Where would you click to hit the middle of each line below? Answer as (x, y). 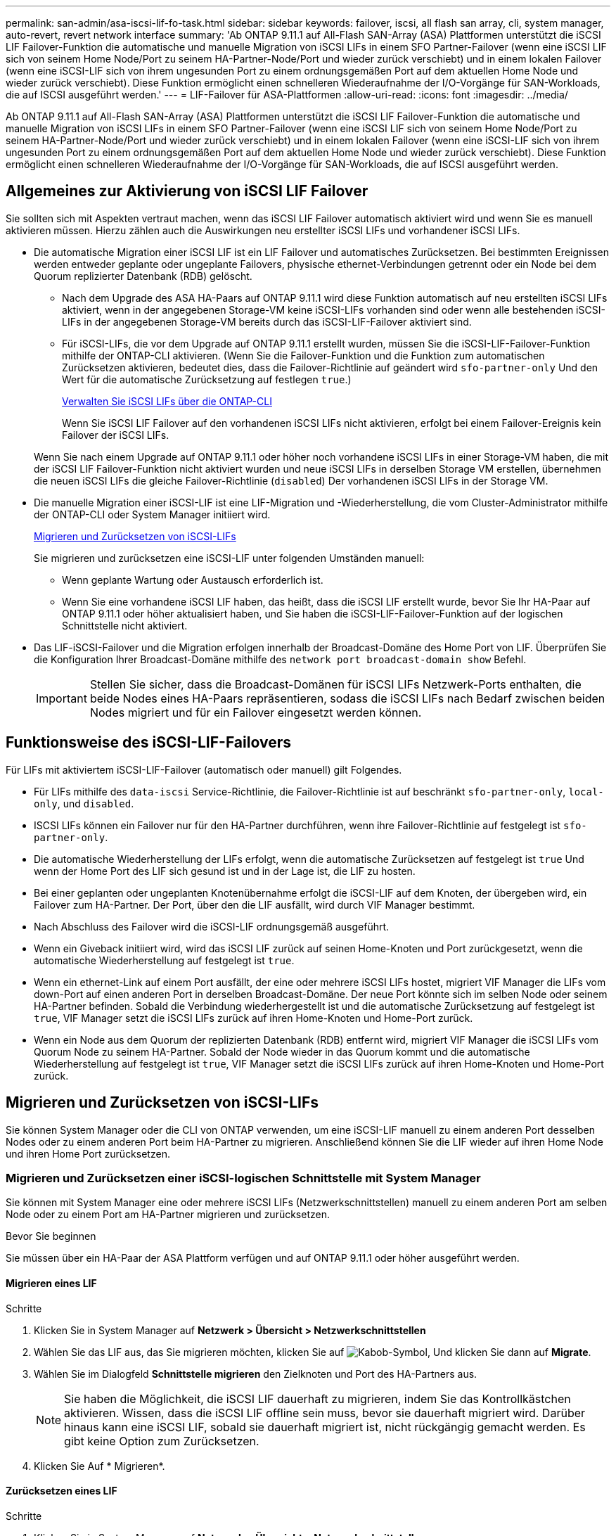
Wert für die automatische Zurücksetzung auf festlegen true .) (207, 379)
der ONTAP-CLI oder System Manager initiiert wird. (152, 514)
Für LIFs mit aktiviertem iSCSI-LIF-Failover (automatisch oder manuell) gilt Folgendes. (204, 769)
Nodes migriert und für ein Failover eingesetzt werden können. (256, 712)
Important (62, 698)
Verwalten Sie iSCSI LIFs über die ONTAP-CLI (167, 401)
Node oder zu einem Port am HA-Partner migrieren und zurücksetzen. (168, 1215)
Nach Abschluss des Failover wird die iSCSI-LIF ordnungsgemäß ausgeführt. (212, 926)
